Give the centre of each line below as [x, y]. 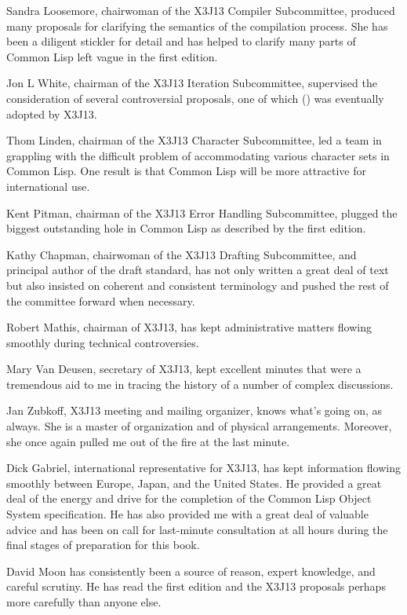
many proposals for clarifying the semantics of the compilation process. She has [197, 26]
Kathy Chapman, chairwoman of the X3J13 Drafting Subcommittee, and [182, 254]
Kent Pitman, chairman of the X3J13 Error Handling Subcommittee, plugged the [202, 212]
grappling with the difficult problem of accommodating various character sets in [198, 155]
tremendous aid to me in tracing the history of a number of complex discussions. [200, 384]
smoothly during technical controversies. [103, 342]
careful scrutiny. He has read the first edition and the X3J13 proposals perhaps [196, 586]
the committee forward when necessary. [101, 300]
